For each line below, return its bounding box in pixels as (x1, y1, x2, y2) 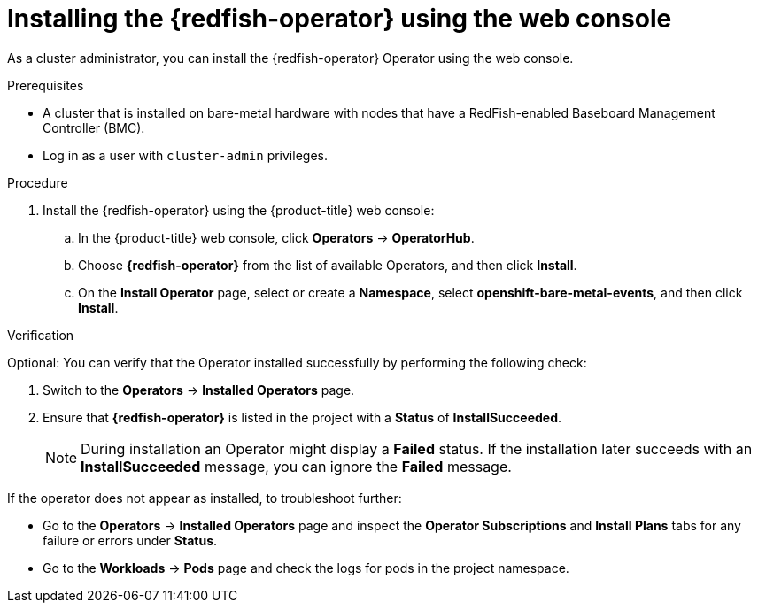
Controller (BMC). (43, 120, 145, 135)
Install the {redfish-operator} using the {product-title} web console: (43, 202, 435, 218)
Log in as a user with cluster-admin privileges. (43, 147, 328, 163)
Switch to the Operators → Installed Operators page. (43, 382, 355, 398)
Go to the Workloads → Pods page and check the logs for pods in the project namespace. (43, 560, 569, 575)
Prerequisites (7, 77, 84, 93)
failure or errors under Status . (43, 532, 218, 548)
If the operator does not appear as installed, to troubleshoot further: (7, 490, 402, 506)
